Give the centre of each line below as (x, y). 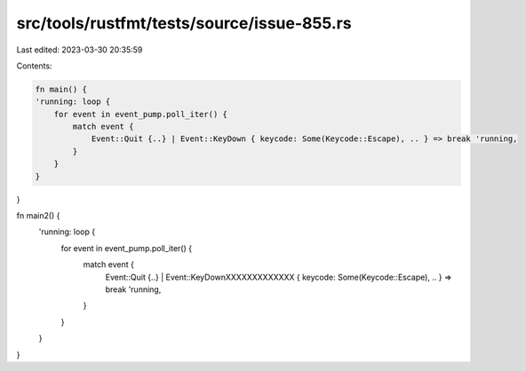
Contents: (34, 66)
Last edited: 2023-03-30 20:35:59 (80, 50)
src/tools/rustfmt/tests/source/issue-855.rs (184, 23)
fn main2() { (38, 216)
